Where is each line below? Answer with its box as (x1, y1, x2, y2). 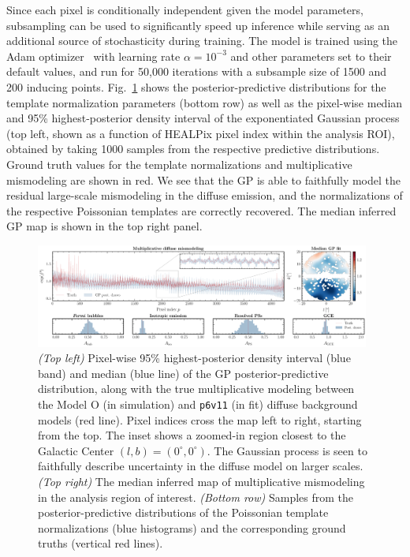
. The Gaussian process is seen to (207, 442, 367, 458)
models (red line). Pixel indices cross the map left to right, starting (38, 411, 362, 428)
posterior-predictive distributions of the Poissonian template (38, 504, 329, 521)
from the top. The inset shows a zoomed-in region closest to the (38, 427, 346, 443)
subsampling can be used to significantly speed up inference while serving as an (6, 17, 389, 33)
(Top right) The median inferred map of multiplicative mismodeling (38, 473, 365, 489)
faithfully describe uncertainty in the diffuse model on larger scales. (38, 458, 363, 474)
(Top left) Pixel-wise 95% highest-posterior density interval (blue (38, 350, 351, 366)
